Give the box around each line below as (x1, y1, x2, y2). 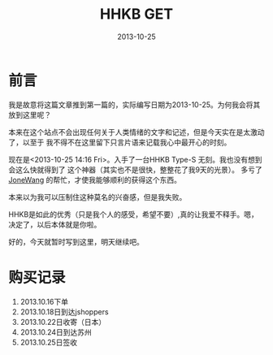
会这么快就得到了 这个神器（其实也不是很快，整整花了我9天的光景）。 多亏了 (8, 164, 262, 175)
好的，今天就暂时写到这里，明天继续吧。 (8, 236, 144, 246)
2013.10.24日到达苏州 (19, 327, 92, 337)
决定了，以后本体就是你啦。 (8, 219, 102, 229)
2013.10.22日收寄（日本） (19, 317, 106, 327)
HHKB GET (100, 5, 173, 24)
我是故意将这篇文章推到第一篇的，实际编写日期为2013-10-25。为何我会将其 (8, 99, 261, 110)
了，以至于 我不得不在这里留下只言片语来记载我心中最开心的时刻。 (8, 137, 232, 147)
